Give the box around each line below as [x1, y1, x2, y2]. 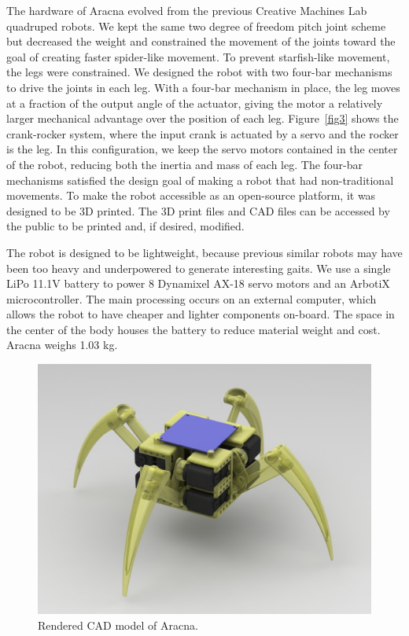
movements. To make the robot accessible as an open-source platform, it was [6, 187, 376, 204]
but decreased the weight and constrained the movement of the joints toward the [6, 33, 396, 50]
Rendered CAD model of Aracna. [38, 616, 198, 633]
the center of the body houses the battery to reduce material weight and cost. [6, 321, 381, 337]
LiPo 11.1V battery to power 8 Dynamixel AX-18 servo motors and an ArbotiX [6, 275, 390, 292]
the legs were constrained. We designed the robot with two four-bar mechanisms [6, 64, 392, 80]
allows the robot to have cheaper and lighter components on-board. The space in [6, 306, 395, 322]
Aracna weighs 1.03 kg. [6, 336, 118, 353]
